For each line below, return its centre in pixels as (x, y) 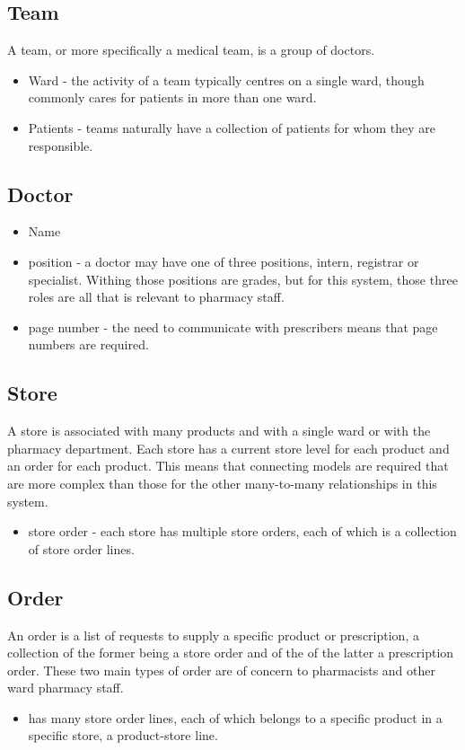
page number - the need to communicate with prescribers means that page (233, 326)
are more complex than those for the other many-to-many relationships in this (222, 483)
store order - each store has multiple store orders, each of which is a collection (242, 531)
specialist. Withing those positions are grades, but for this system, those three (243, 279)
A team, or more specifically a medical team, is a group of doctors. (191, 50)
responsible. (61, 145)
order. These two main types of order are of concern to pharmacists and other (221, 670)
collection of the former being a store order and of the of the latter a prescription (231, 653)
